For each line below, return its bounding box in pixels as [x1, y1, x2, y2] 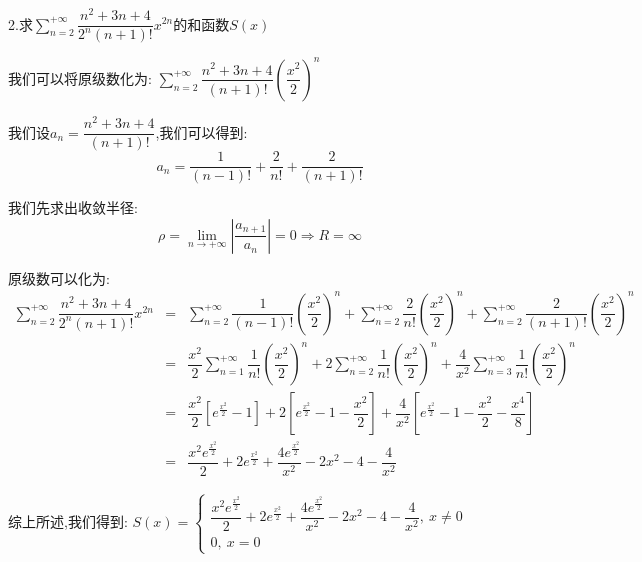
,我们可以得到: [155, 121, 248, 142]
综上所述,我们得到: [8, 510, 128, 531]
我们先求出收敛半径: [8, 197, 138, 218]
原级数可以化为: [8, 267, 110, 288]
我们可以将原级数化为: [8, 67, 152, 88]
